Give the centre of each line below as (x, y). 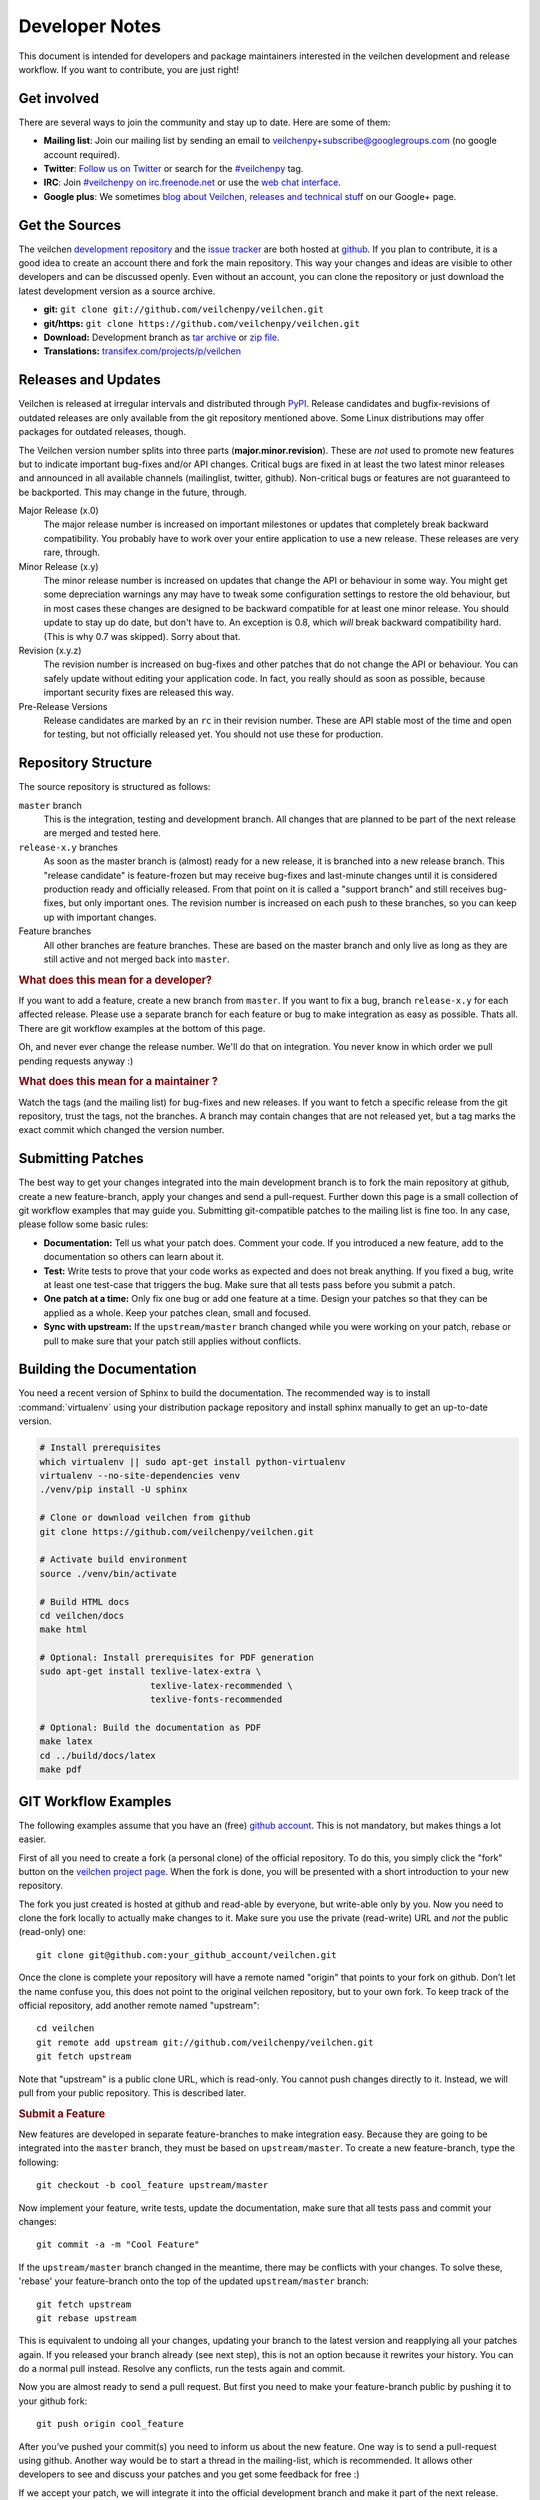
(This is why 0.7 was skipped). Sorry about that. (142, 636)
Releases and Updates (89, 380)
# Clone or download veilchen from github (145, 1518)
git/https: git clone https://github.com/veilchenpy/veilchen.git (201, 323)
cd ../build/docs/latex (98, 1755)
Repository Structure (85, 763)
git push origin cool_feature (110, 2424)
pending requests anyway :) (76, 1061)
